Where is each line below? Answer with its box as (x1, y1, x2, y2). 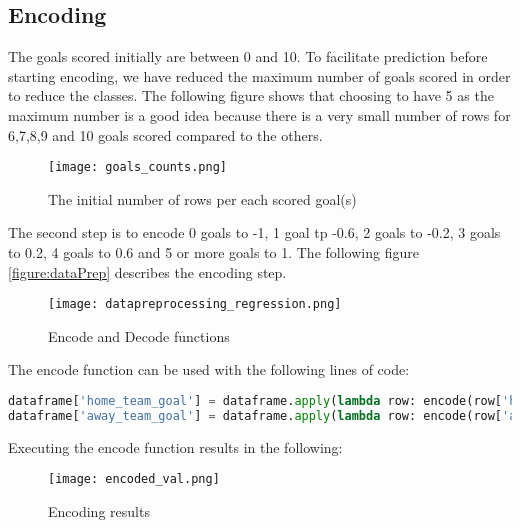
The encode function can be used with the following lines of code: (8, 359, 410, 380)
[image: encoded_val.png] (48, 472, 220, 487)
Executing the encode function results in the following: (8, 436, 343, 457)
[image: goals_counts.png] (48, 160, 227, 175)
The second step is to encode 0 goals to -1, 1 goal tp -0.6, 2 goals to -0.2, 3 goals (8, 222, 501, 243)
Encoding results (48, 501, 150, 522)
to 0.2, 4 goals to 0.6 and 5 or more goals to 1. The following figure (8, 242, 419, 263)
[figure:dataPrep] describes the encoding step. (8, 261, 287, 282)
